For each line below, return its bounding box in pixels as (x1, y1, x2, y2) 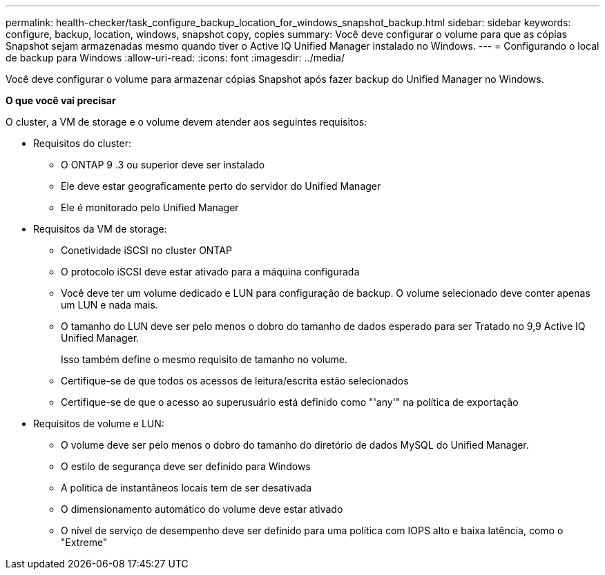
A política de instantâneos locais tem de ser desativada (61, 482, 312, 494)
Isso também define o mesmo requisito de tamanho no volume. (61, 353, 347, 365)
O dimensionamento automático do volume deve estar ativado (61, 503, 343, 515)
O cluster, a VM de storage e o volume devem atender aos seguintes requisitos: (6, 116, 367, 128)
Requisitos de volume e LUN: (33, 418, 164, 429)
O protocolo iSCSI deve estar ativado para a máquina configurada (61, 266, 360, 277)
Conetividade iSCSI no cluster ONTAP (61, 244, 232, 256)
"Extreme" (61, 536, 108, 548)
